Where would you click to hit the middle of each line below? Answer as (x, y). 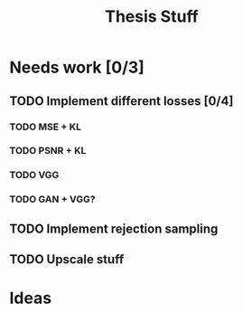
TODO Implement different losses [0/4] (121, 101)
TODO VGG (34, 175)
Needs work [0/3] (77, 67)
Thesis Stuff (152, 17)
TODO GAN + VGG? (52, 199)
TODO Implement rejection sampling (114, 228)
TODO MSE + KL (46, 127)
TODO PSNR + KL (48, 151)
